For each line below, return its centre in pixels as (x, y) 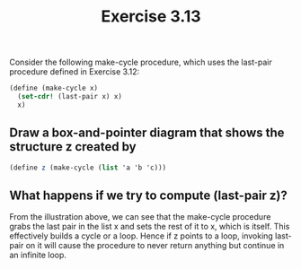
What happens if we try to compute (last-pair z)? (148, 195)
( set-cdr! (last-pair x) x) (70, 97)
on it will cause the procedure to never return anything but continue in (155, 246)
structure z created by (73, 147)
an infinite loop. (38, 255)
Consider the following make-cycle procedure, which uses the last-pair (141, 62)
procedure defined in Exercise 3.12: (75, 72)
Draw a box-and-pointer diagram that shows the (147, 133)
